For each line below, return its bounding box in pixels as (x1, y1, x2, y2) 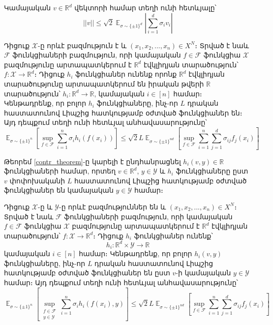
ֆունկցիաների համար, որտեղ (4, 166, 116, 176)
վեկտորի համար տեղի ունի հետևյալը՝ (74, 2, 216, 12)
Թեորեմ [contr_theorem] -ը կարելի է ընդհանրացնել (4, 156, 181, 166)
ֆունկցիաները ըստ (176, 166, 248, 176)
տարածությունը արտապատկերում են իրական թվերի (4, 78, 204, 89)
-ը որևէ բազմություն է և (38, 40, 127, 50)
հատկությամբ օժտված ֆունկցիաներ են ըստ (4, 267, 170, 278)
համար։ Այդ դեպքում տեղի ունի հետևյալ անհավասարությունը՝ (4, 277, 238, 288)
